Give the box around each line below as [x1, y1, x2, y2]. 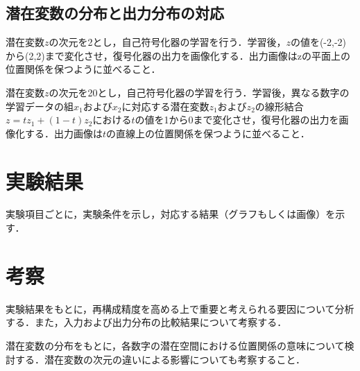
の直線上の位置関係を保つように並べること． [106, 126, 310, 140]
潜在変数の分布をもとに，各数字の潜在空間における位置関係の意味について [6, 338, 345, 352]
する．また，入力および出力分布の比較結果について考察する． [6, 315, 287, 329]
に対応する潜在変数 [121, 98, 209, 113]
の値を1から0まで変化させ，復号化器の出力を [135, 112, 339, 127]
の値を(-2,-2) [290, 35, 347, 49]
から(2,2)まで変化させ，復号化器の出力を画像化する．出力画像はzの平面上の [6, 48, 350, 62]
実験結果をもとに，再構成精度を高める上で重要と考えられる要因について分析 [6, 301, 354, 316]
